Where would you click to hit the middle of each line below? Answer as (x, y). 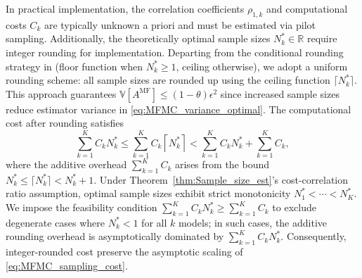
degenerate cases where (55, 222)
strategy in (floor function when (75, 66)
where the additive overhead (66, 164)
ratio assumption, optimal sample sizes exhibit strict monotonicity (148, 193)
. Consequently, (313, 236)
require (322, 38)
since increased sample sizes (280, 93)
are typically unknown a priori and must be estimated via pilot (180, 24)
